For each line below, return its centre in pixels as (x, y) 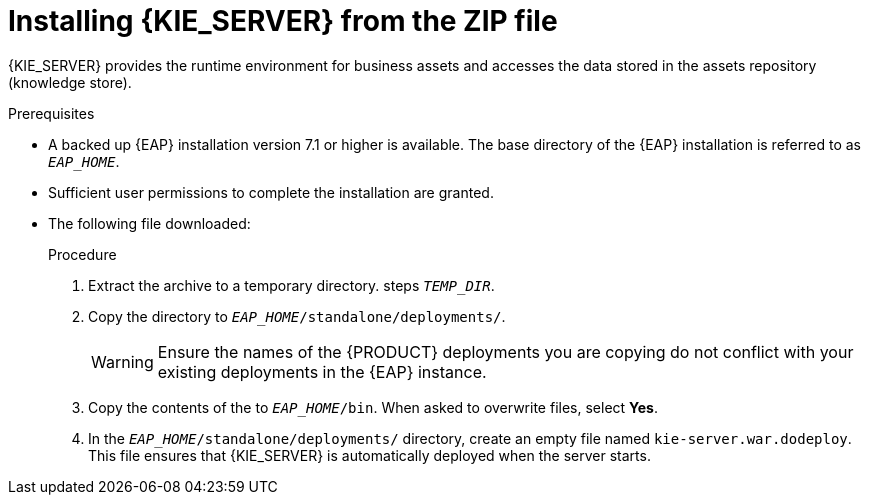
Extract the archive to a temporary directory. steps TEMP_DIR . (291, 285)
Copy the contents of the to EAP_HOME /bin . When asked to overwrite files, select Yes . (373, 407)
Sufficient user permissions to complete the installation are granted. (271, 192)
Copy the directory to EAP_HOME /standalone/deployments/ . (297, 316)
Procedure (82, 254)
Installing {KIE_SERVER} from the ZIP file (283, 21)
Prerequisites (51, 113)
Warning (122, 361)
